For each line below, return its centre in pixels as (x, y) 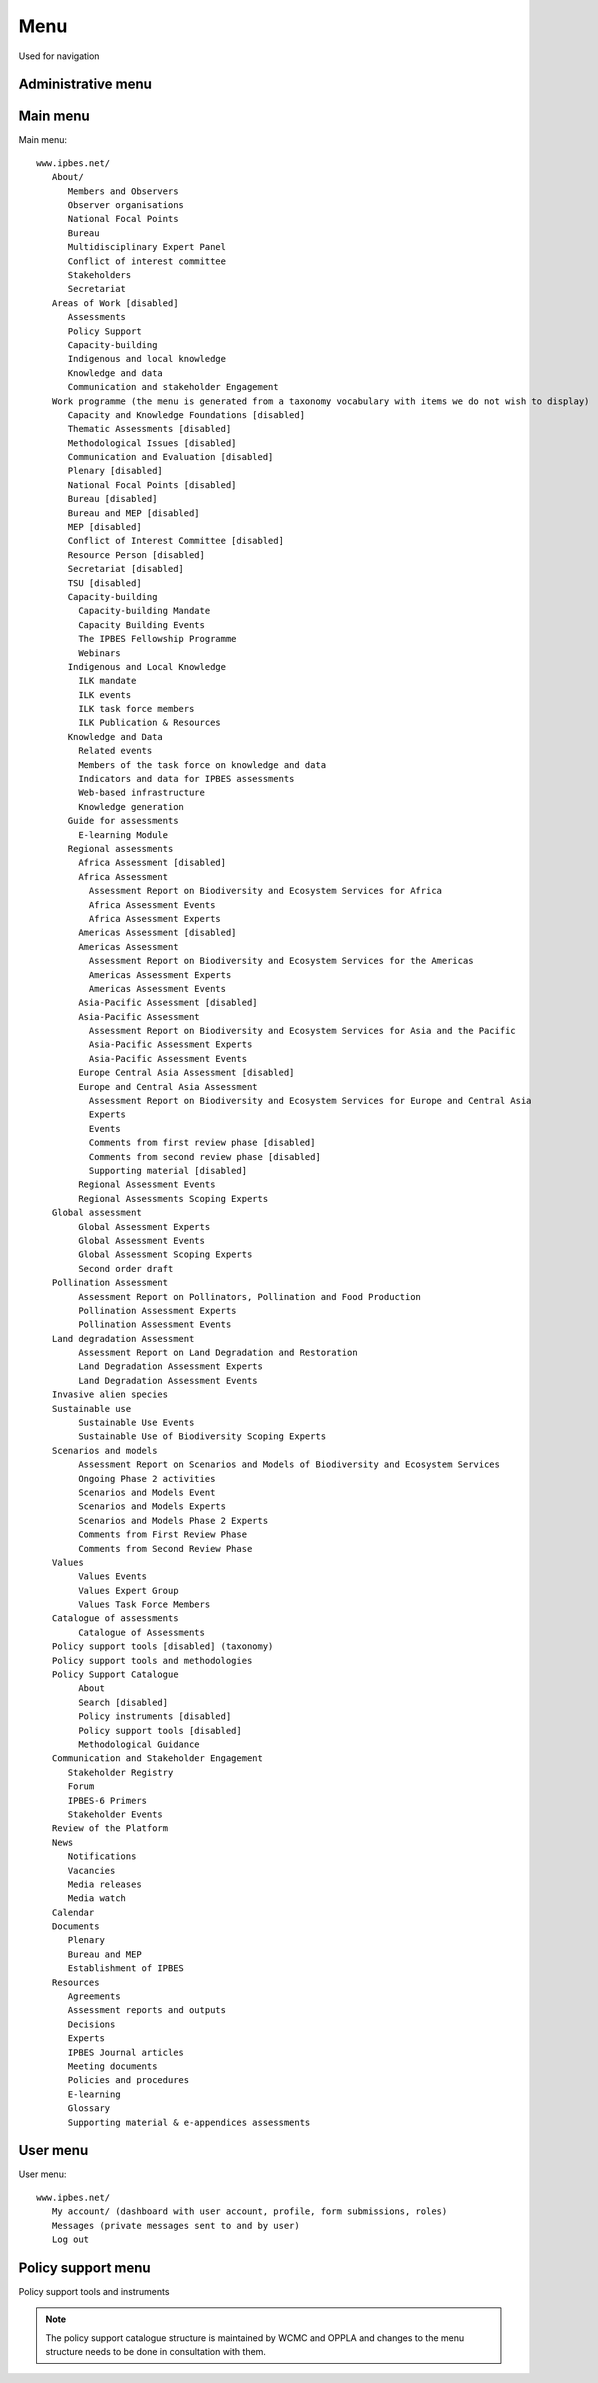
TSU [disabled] (104, 583)
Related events (115, 751)
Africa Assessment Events (152, 904)
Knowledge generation (131, 806)
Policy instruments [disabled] (155, 1716)
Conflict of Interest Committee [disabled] (176, 541)
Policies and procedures (128, 2080)
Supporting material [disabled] (168, 1170)
